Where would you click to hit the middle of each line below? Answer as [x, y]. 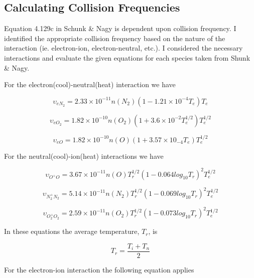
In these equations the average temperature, [72, 231]
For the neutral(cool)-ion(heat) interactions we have [84, 156]
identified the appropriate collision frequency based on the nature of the [115, 38]
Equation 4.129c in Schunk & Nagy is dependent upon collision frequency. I [120, 28]
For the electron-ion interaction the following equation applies [99, 269]
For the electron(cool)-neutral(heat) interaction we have [90, 84]
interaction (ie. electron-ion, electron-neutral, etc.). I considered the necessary [123, 48]
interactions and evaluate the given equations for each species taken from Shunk [127, 57]
